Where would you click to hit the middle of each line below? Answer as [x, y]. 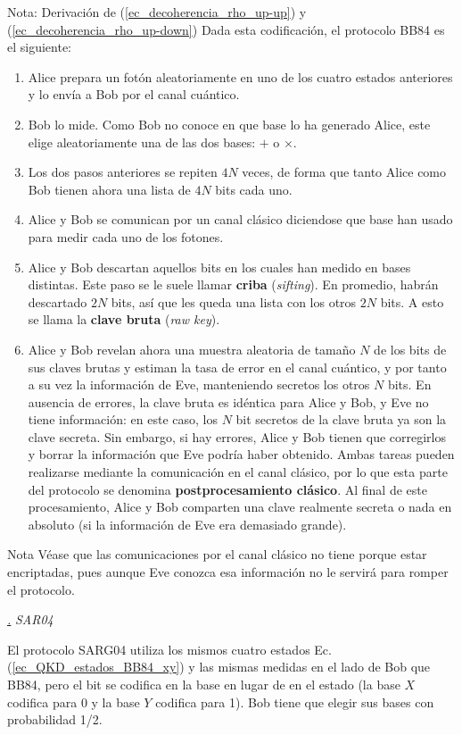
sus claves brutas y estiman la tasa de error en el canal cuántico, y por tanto [237, 367]
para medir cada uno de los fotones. [126, 236]
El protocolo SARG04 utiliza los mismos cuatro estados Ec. [169, 649]
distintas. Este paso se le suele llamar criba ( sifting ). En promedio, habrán [233, 284]
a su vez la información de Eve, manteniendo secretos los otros [199, 384]
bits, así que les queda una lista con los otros [234, 301]
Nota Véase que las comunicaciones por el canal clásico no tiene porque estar [217, 554]
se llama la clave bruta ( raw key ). [124, 319]
